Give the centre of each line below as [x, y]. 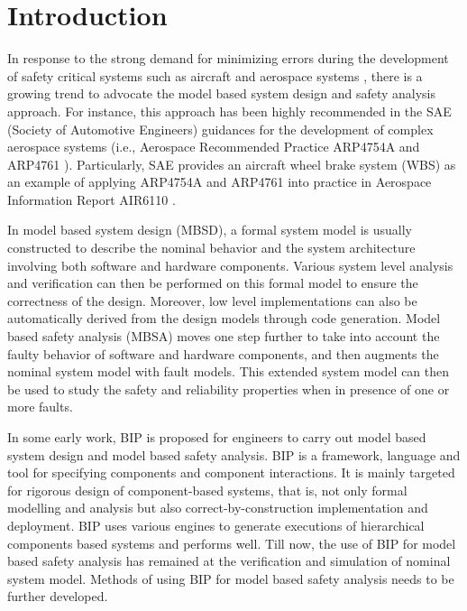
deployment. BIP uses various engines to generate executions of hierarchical [216, 525]
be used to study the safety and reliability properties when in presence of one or [229, 389]
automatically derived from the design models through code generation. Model [224, 318]
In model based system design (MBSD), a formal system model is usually [210, 230]
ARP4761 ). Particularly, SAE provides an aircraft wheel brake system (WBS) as [232, 164]
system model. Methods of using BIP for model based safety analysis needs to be [231, 578]
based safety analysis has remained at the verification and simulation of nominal [229, 561]
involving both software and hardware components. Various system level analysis [230, 265]
